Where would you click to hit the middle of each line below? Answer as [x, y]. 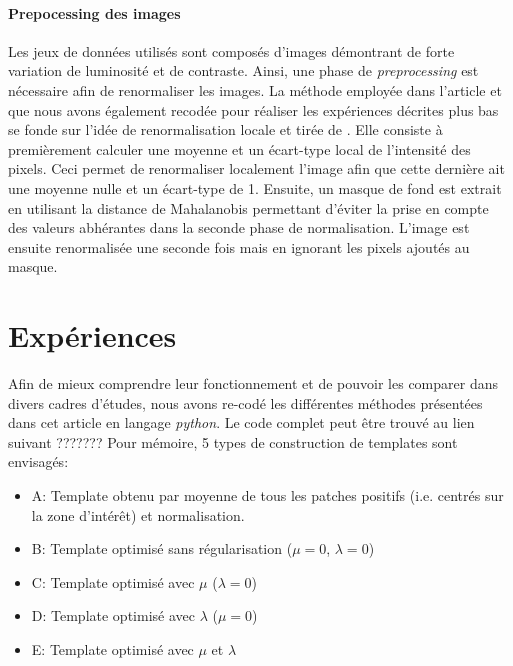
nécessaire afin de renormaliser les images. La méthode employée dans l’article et [255, 89]
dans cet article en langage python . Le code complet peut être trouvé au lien [241, 422]
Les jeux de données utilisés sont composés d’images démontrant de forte [231, 50]
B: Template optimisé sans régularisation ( [162, 548]
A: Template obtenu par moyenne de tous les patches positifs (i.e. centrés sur [267, 495]
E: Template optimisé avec [112, 648]
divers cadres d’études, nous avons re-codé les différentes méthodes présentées [245, 402]
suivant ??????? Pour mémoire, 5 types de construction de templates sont [233, 441]
